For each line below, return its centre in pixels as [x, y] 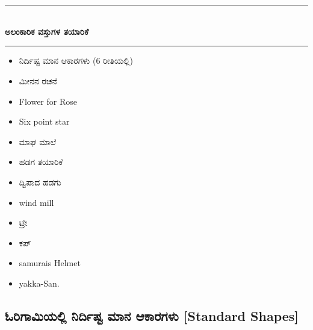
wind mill [36, 202]
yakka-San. [39, 283]
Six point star [44, 121]
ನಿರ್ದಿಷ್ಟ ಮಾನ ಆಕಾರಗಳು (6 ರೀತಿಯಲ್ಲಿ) [76, 61]
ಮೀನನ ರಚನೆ [38, 80]
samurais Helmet [50, 263]
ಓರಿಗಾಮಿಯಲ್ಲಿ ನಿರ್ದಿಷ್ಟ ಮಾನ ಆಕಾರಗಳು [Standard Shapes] [152, 315]
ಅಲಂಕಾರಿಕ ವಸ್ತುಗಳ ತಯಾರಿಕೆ [47, 31]
